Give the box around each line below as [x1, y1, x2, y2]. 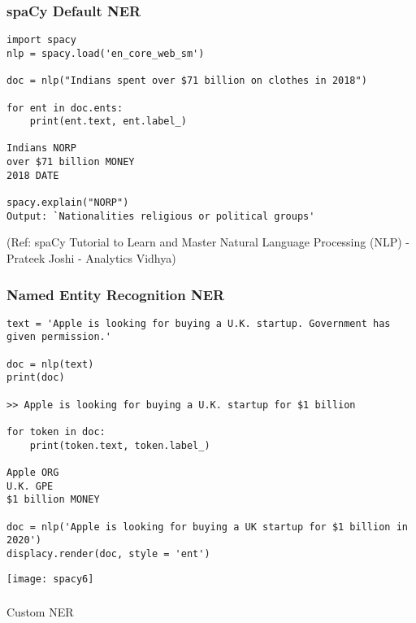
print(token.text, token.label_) [29, 439, 210, 451]
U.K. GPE [6, 480, 54, 492]
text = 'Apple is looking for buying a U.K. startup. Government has [6, 317, 391, 329]
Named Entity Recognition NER [6, 284, 225, 304]
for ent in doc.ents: [6, 102, 123, 114]
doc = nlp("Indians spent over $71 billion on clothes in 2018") [6, 75, 367, 87]
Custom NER [6, 603, 74, 621]
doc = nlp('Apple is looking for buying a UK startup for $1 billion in [6, 521, 408, 533]
